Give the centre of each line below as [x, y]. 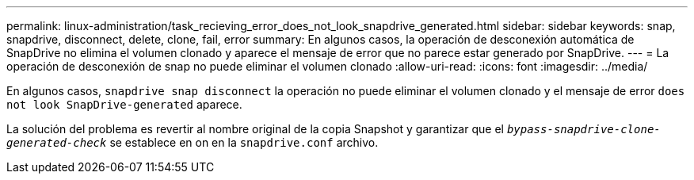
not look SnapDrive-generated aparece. [124, 104]
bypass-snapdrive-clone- [583, 129]
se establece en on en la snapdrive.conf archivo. [244, 142]
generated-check [57, 143]
